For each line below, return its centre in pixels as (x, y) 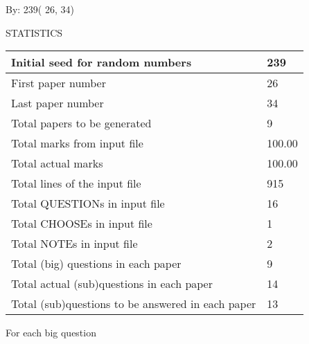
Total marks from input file (77, 143)
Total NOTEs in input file (74, 244)
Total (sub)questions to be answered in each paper (134, 304)
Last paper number (58, 103)
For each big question (51, 333)
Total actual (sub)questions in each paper (112, 284)
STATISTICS (34, 32)
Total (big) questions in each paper (96, 264)
